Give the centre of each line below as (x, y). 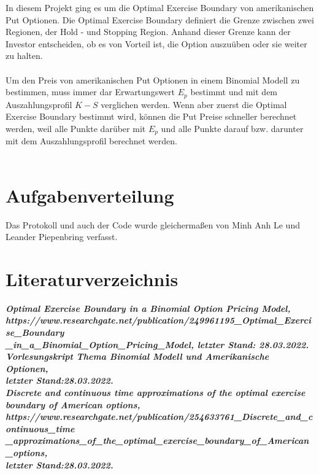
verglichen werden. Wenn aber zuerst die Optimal (194, 104)
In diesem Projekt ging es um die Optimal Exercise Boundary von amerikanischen (160, 7)
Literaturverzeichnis (92, 278)
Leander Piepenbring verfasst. (62, 237)
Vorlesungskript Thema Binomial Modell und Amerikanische (137, 356)
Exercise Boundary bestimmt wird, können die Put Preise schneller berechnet (151, 116)
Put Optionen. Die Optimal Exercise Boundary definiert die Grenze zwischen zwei (160, 19)
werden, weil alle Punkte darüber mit (76, 128)
